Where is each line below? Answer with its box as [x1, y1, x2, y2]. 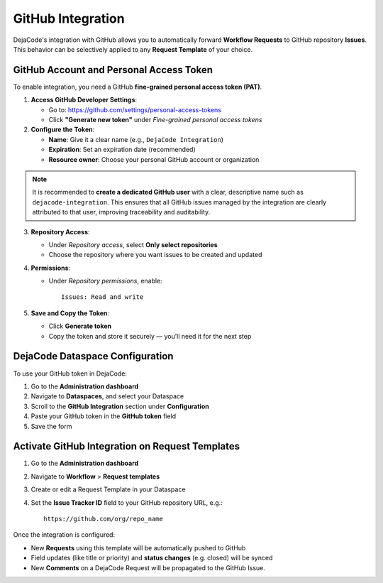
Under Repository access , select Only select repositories [48, 240, 218, 249]
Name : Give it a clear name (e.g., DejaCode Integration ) [48, 135, 223, 143]
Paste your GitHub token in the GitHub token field [30, 412, 177, 420]
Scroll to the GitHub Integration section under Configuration [30, 402, 209, 410]
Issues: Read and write [61, 293, 144, 301]
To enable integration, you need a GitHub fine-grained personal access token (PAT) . [13, 82, 262, 91]
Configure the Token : [30, 125, 95, 134]
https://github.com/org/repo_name [43, 515, 163, 523]
